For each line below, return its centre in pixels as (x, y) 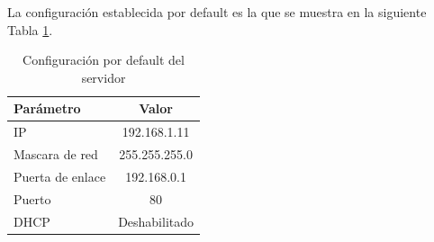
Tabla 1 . (30, 29)
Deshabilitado (156, 221)
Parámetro (47, 108)
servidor (104, 77)
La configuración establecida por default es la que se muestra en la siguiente (217, 12)
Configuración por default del (104, 60)
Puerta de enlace (60, 176)
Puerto (32, 198)
